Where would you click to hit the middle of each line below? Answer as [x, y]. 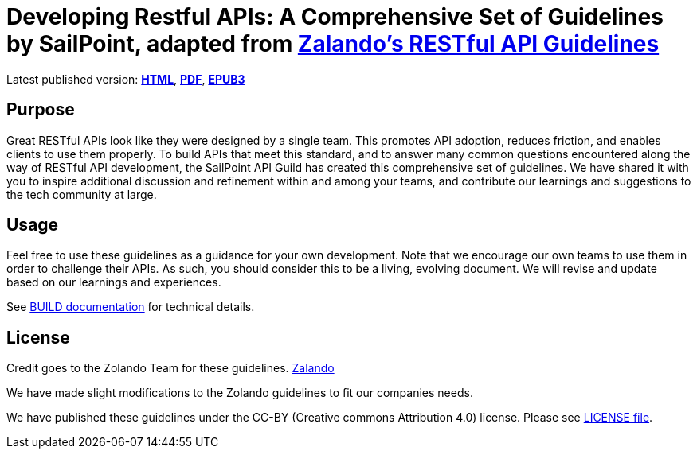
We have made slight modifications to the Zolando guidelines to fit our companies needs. [240, 393]
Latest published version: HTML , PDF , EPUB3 [126, 79]
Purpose [41, 110]
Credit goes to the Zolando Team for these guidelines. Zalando [170, 368]
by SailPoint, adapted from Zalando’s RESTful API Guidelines [333, 44]
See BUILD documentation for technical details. [131, 307]
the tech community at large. [82, 194]
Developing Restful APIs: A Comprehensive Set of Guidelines [335, 17]
